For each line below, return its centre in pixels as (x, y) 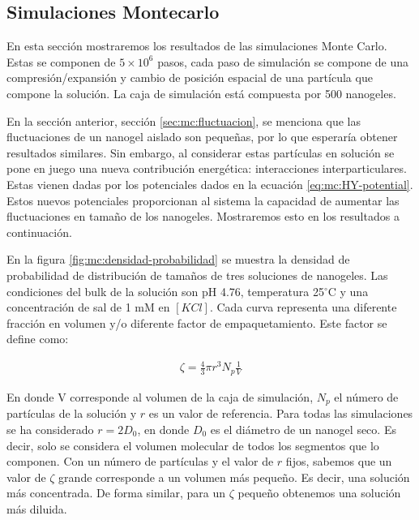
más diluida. (37, 508)
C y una (348, 291)
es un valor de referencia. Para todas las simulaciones (281, 413)
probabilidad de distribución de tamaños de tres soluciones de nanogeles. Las (197, 275)
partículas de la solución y (72, 413)
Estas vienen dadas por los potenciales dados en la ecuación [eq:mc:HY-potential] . (210, 184)
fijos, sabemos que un (339, 461)
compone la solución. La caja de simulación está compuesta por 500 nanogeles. (201, 93)
